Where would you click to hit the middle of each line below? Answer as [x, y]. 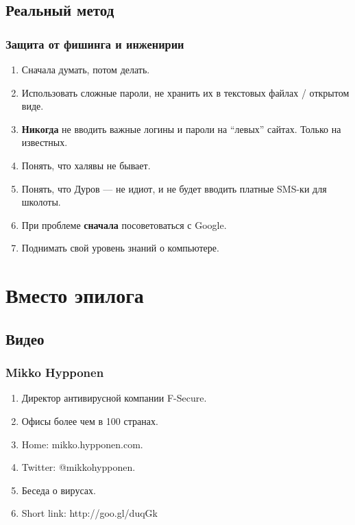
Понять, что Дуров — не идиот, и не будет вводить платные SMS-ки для [174, 188]
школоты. [41, 202]
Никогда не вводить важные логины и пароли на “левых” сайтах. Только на [181, 129]
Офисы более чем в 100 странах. [90, 420]
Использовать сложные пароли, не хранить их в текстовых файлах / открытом [185, 92]
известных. [45, 142]
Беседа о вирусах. [59, 490]
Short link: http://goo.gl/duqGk [89, 513]
